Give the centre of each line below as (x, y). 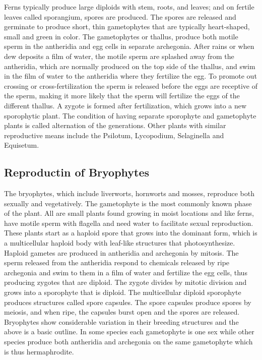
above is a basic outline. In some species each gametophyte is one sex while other (129, 332)
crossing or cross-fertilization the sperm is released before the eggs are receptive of (131, 85)
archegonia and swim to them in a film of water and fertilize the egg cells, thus (126, 272)
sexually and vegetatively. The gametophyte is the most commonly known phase (128, 203)
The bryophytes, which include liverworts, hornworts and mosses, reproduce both (129, 193)
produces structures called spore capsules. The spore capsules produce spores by (128, 302)
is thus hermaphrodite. (39, 351)
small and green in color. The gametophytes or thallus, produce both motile (121, 36)
